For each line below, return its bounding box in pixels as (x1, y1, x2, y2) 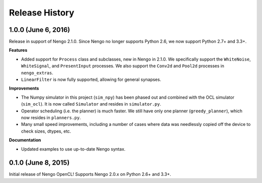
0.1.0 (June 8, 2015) (9, 159, 70, 167)
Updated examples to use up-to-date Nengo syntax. (21, 146, 126, 152)
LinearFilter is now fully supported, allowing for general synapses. (21, 76, 161, 82)
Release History (9, 7, 75, 18)
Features (9, 47, 28, 53)
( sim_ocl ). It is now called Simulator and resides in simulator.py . (21, 101, 161, 107)
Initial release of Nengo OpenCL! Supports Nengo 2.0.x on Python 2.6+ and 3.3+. (9, 171, 172, 177)
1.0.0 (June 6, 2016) (9, 26, 70, 34)
